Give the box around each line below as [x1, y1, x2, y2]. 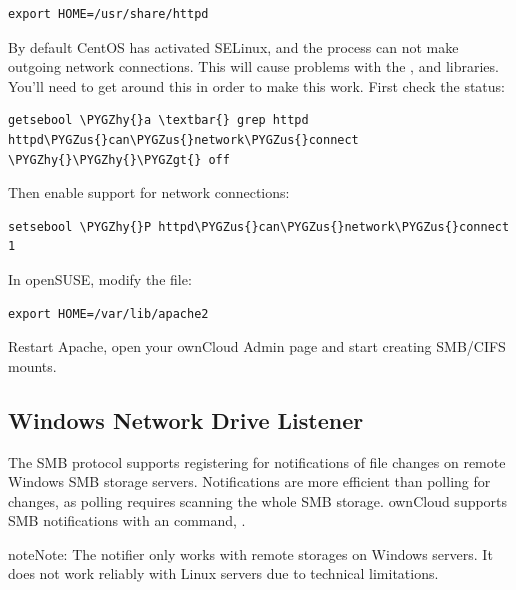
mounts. [8, 355, 57, 376]
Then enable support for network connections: [8, 182, 290, 203]
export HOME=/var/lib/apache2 [8, 306, 209, 321]
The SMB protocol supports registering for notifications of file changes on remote [8, 451, 506, 472]
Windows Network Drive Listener [8, 404, 364, 435]
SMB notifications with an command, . [8, 510, 246, 531]
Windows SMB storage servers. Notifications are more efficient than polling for [8, 471, 491, 492]
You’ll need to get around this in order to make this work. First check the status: [8, 75, 505, 96]
